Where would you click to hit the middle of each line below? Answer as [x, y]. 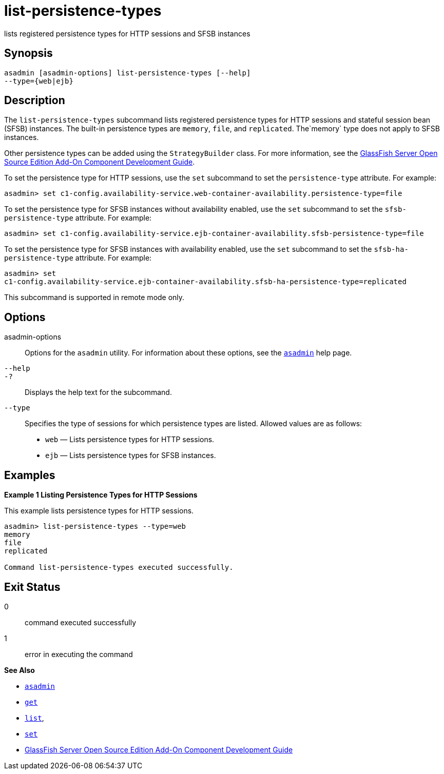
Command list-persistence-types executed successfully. [119, 568]
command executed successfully [81, 622]
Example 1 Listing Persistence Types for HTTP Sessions [101, 495]
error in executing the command [79, 654]
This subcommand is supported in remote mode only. [94, 297]
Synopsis [28, 53]
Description [35, 101]
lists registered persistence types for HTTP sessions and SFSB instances [127, 33]
